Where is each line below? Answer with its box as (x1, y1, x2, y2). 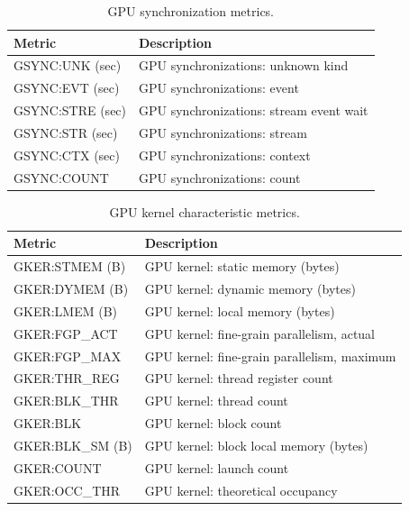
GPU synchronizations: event (139, 78, 299, 97)
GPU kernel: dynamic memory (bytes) (144, 279, 356, 298)
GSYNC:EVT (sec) (14, 78, 120, 97)
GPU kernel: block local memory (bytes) (144, 435, 368, 454)
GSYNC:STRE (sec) (14, 101, 127, 120)
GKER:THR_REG (14, 369, 120, 388)
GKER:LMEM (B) (14, 301, 118, 320)
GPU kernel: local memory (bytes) (144, 301, 335, 320)
